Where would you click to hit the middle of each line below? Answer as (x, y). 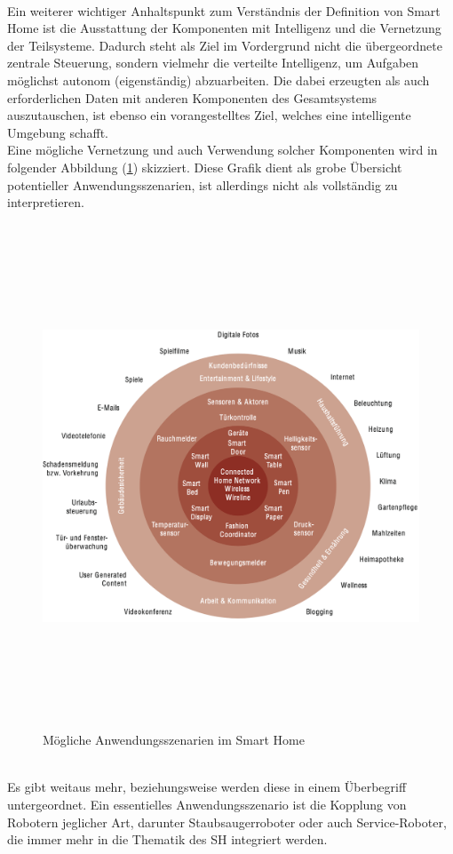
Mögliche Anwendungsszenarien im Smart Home (174, 740)
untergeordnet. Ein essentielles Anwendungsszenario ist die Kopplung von (207, 805)
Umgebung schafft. (58, 132)
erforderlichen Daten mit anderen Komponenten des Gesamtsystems (192, 97)
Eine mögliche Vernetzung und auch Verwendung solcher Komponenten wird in (223, 150)
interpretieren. (46, 202)
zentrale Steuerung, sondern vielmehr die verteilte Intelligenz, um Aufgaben (213, 63)
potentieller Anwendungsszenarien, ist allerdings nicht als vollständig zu (203, 184)
